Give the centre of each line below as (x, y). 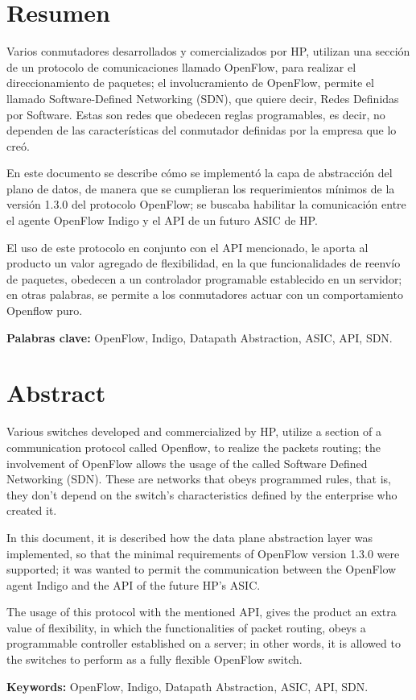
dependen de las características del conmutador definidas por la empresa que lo (202, 130)
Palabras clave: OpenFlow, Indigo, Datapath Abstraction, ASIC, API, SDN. (200, 337)
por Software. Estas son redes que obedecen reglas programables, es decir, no (196, 114)
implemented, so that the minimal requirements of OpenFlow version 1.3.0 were (203, 553)
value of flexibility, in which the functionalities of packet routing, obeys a (186, 627)
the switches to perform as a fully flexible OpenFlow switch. (154, 659)
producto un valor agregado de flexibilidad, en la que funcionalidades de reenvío (204, 263)
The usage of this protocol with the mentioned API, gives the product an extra (202, 612)
